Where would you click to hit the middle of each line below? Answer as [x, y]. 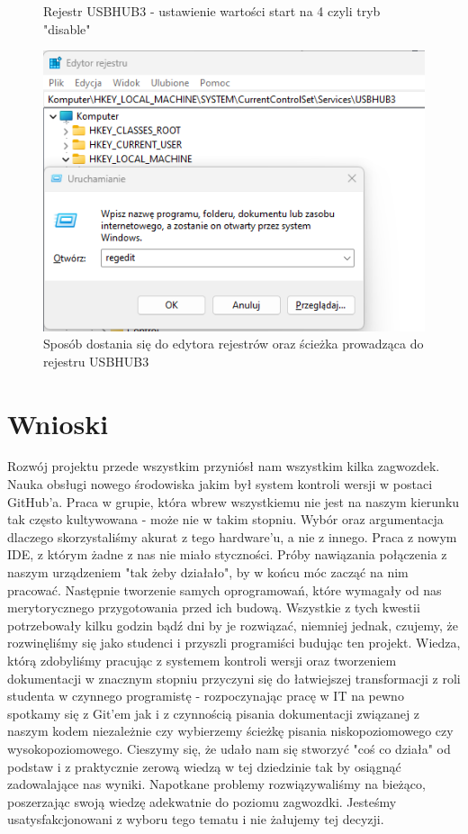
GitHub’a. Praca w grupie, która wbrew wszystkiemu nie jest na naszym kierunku [234, 501]
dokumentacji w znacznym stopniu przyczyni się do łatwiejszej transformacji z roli [234, 678]
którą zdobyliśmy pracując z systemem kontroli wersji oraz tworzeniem [202, 661]
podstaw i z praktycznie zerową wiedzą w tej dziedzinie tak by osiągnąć [204, 766]
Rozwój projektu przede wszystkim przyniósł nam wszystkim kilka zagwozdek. [224, 466]
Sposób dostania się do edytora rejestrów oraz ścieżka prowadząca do [234, 344]
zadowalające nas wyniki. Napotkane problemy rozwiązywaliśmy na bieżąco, [216, 784]
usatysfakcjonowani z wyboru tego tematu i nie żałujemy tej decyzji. [196, 819]
